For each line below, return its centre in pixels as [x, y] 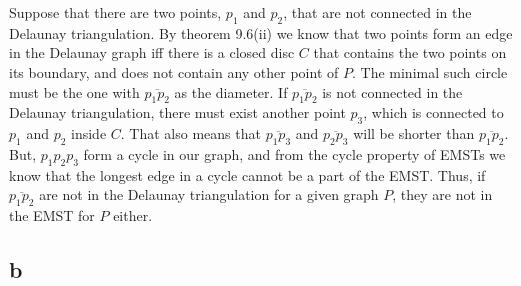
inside [89, 133]
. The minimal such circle [429, 71]
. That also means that [190, 133]
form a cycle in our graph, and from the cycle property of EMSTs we [294, 153]
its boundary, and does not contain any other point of [174, 71]
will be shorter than [414, 133]
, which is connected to [433, 112]
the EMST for [52, 215]
